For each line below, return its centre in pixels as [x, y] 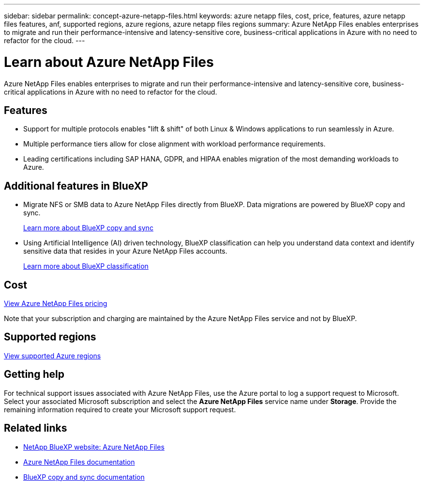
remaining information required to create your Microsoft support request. [120, 409]
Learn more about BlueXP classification [86, 266]
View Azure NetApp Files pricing [56, 304]
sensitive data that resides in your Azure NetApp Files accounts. [125, 251]
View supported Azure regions [53, 356]
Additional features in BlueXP [76, 186]
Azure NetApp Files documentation [79, 462]
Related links [36, 428]
